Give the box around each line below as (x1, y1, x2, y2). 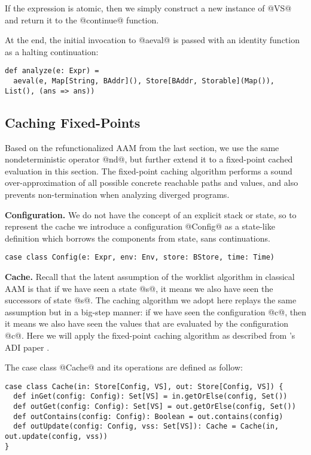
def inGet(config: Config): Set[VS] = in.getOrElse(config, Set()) (13, 392, 288, 401)
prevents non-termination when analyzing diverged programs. (5, 188, 230, 200)
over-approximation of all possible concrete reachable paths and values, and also (5, 176, 298, 189)
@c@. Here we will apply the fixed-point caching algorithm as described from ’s (5, 329, 295, 341)
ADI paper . (5, 341, 50, 353)
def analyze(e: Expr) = (5, 67, 99, 76)
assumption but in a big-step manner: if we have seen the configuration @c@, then (5, 305, 306, 318)
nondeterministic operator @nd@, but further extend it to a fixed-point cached (5, 153, 293, 165)
